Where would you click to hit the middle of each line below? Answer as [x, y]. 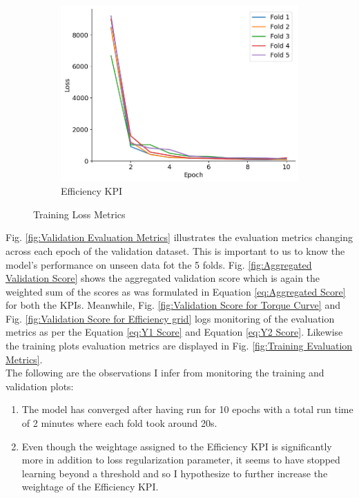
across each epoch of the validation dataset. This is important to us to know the [175, 250]
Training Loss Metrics [79, 214]
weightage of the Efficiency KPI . [90, 487]
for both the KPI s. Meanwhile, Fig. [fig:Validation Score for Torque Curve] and [173, 305]
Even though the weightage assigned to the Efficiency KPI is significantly [177, 446]
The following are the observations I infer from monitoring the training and [165, 373]
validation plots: [40, 386]
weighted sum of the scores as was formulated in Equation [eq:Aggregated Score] [176, 291]
